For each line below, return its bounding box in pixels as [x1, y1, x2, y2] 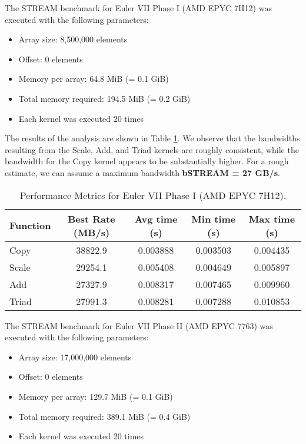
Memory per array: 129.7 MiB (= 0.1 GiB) [18, 390, 173, 402]
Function [9, 218, 51, 233]
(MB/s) [73, 225, 110, 239]
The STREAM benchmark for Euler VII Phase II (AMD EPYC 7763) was [5, 319, 273, 332]
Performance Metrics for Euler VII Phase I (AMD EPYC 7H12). [19, 188, 287, 202]
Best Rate [68, 211, 115, 226]
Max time [248, 211, 295, 226]
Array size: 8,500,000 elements [18, 33, 128, 45]
